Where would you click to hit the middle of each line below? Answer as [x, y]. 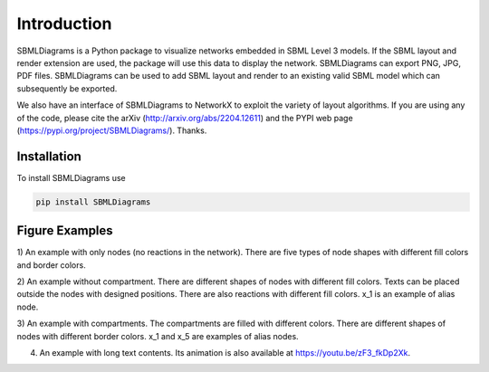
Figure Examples [65, 231]
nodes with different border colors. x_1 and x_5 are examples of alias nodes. [158, 336]
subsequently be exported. [67, 88]
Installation [49, 156]
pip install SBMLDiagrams [93, 202]
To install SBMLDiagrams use [71, 177]
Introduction [64, 24]
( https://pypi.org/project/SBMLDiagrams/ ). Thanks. [112, 130]
